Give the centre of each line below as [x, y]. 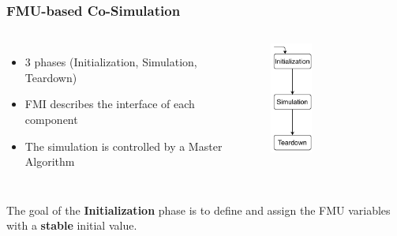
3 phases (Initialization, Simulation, [111, 62]
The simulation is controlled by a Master [124, 146]
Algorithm [50, 161]
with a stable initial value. [72, 225]
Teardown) [51, 77]
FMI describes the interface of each [110, 104]
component [51, 119]
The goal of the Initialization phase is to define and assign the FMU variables [198, 210]
